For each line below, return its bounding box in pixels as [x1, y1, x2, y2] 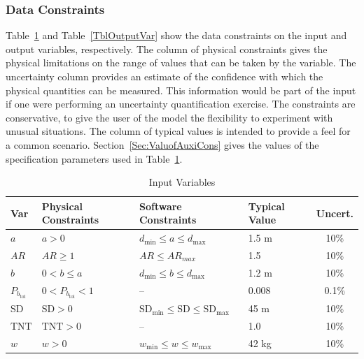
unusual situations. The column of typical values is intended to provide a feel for [6, 124, 351, 138]
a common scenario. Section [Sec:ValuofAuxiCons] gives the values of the [6, 137, 319, 152]
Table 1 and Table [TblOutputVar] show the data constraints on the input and [6, 28, 347, 43]
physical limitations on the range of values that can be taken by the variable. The [6, 55, 356, 70]
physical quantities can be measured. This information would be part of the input [6, 82, 356, 97]
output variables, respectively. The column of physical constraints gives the [6, 41, 328, 56]
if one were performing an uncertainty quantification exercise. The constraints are [6, 96, 356, 111]
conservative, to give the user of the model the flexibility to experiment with [6, 110, 333, 124]
